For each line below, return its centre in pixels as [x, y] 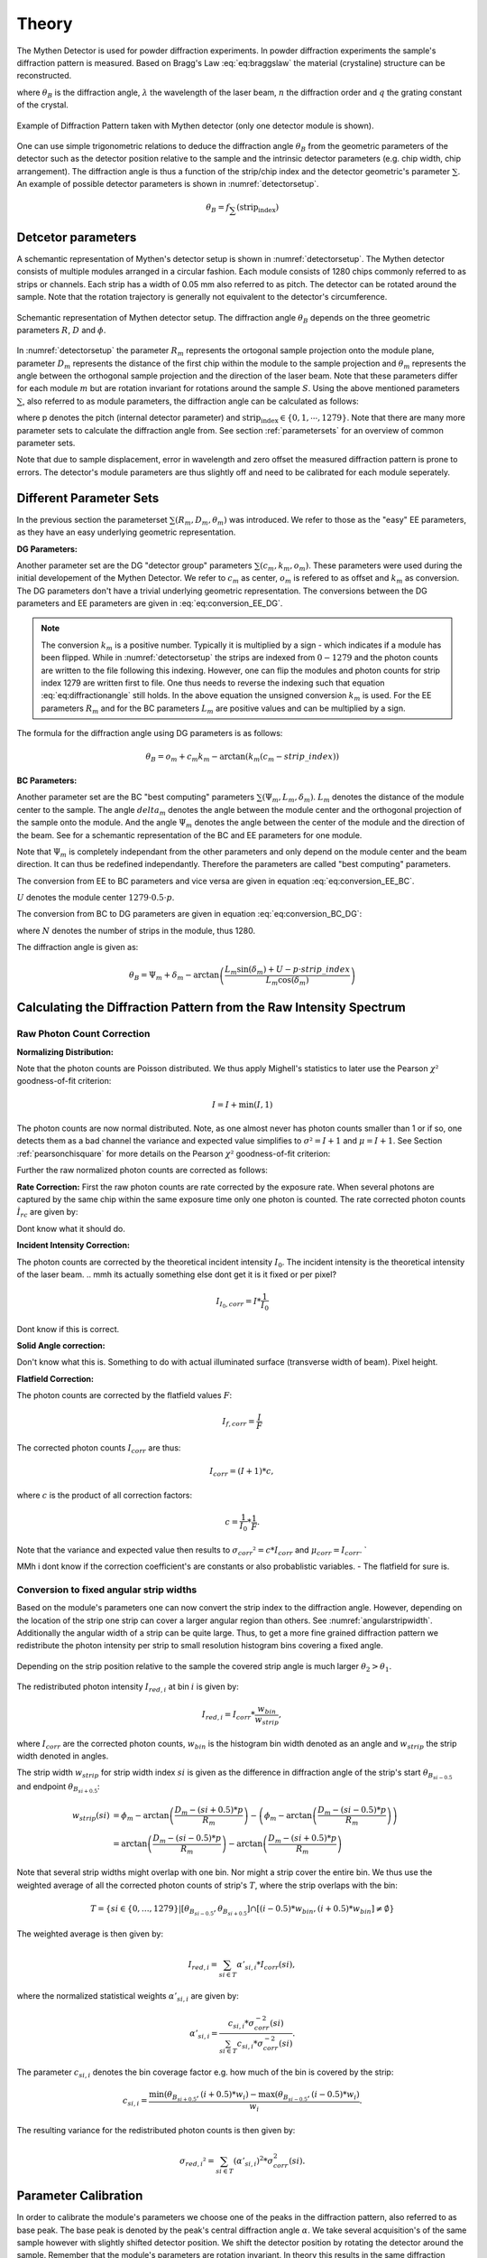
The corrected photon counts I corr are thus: [99, 1449]
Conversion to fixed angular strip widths [107, 1590]
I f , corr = [239, 1423]
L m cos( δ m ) [288, 981]
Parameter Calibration [80, 2196]
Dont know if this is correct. [68, 1329]
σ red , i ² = [197, 2161]
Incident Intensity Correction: [74, 1246]
